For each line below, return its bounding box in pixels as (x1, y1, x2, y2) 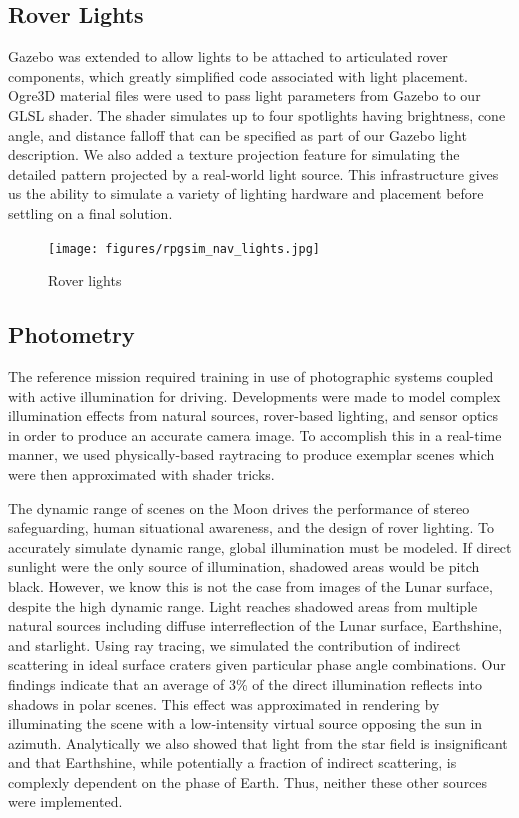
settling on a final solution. (8, 202, 173, 223)
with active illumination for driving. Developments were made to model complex (8, 385, 501, 406)
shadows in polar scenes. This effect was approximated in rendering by (8, 693, 440, 714)
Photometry (8, 319, 135, 350)
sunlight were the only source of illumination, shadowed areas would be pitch (8, 556, 480, 577)
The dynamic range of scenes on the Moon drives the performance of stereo (8, 497, 470, 518)
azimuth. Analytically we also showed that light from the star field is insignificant (8, 732, 508, 753)
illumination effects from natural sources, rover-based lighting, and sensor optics (8, 405, 498, 426)
